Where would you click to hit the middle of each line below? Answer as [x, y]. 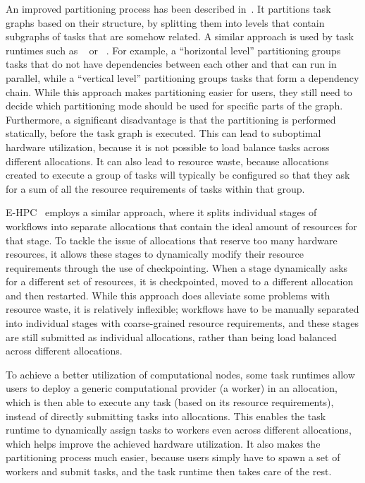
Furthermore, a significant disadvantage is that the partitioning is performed [171, 119]
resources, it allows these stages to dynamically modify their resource [155, 254]
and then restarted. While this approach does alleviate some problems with [168, 295]
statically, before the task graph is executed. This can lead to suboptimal [163, 133]
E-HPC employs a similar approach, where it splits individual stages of [161, 212]
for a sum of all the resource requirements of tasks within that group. [155, 188]
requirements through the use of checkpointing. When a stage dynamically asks [177, 267]
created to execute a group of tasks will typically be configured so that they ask [178, 175]
